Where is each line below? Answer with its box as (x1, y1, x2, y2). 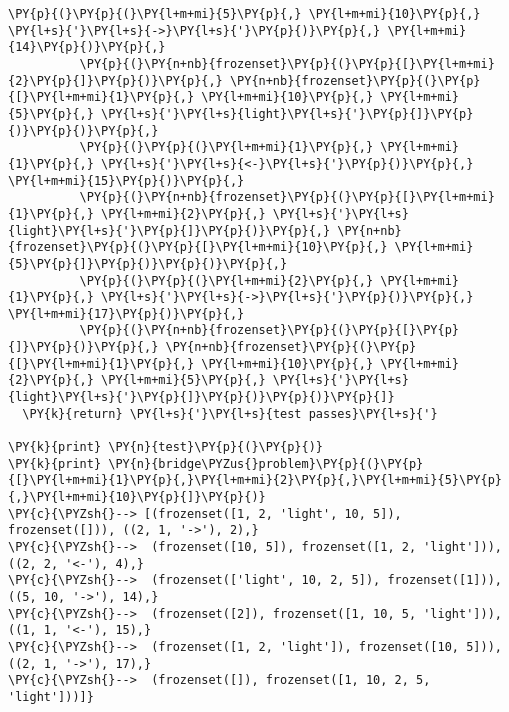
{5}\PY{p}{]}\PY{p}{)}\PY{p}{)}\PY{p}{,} (8, 256, 288, 271)
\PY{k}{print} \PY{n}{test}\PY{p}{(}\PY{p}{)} (8, 440, 323, 455)
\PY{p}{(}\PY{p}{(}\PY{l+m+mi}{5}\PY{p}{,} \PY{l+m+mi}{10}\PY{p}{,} (8, 7, 481, 21)
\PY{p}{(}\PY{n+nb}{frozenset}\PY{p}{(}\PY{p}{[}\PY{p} (79, 323, 460, 338)
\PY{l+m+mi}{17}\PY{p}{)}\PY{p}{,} (8, 306, 245, 321)
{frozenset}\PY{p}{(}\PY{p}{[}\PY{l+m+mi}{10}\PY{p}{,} (8, 240, 388, 255)
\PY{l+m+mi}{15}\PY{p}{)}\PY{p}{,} (8, 173, 245, 188)
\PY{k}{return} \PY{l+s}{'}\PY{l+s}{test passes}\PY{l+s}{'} (22, 406, 438, 421)
